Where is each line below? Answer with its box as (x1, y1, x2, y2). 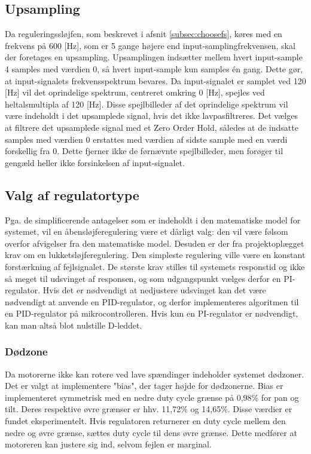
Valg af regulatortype (5, 185, 139, 204)
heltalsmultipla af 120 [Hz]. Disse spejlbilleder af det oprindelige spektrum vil (5, 97, 288, 110)
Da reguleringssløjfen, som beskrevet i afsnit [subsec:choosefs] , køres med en (5, 27, 282, 40)
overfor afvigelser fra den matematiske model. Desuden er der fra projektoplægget (5, 237, 304, 249)
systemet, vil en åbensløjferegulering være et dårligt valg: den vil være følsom (5, 225, 288, 238)
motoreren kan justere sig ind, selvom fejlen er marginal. (5, 438, 212, 450)
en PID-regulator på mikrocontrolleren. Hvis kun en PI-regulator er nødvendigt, (5, 307, 298, 320)
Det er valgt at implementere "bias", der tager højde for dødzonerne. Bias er (5, 379, 283, 392)
